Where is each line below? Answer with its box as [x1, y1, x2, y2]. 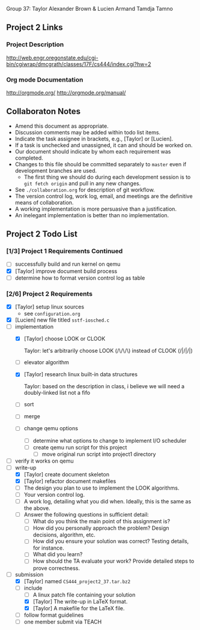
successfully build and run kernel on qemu [14, 260, 121, 268]
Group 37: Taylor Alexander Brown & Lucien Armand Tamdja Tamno [6, 5, 173, 12]
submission [14, 571, 44, 578]
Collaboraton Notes [6, 106, 81, 116]
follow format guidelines [23, 611, 84, 619]
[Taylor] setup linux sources [14, 303, 85, 310]
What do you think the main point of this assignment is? [32, 518, 171, 525]
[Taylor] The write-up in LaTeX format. [32, 598, 128, 605]
